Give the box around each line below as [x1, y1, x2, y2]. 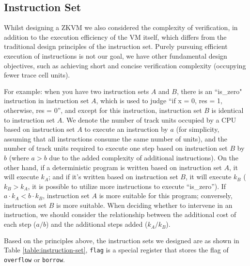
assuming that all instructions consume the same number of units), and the [4, 133, 228, 143]
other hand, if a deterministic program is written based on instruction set [4, 162, 222, 172]
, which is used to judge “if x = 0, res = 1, [96, 95, 222, 106]
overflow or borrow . [4, 254, 65, 264]
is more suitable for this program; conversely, [99, 190, 233, 201]
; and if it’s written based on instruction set [48, 172, 178, 182]
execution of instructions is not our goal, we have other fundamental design [4, 50, 227, 61]
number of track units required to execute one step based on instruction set [4, 143, 228, 153]
